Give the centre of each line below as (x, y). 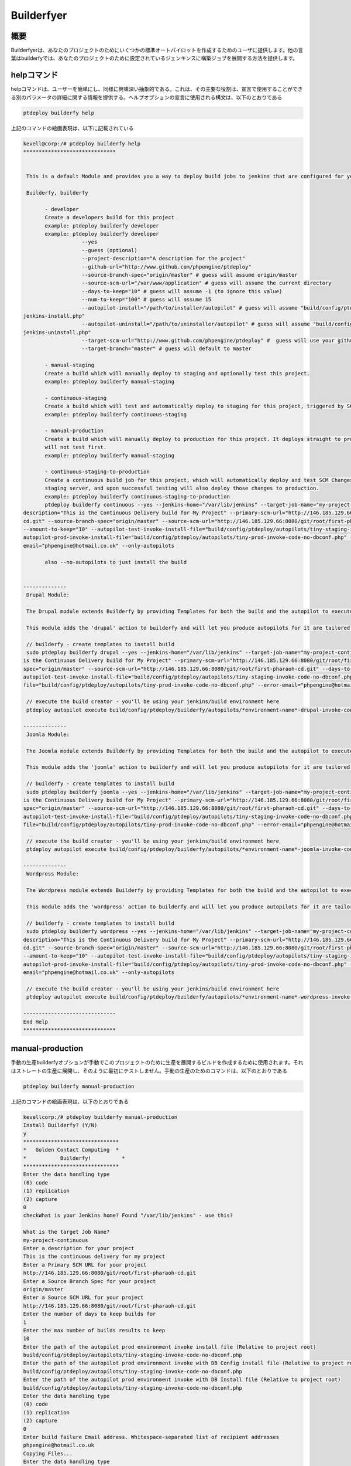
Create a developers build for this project (110, 218)
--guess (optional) (109, 250)
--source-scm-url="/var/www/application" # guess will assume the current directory (207, 283)
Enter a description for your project (79, 1248)
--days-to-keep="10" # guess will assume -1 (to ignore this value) (182, 291)
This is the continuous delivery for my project (94, 1257)
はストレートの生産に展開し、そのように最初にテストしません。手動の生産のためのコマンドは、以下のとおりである (149, 1071)
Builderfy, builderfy (57, 193)
